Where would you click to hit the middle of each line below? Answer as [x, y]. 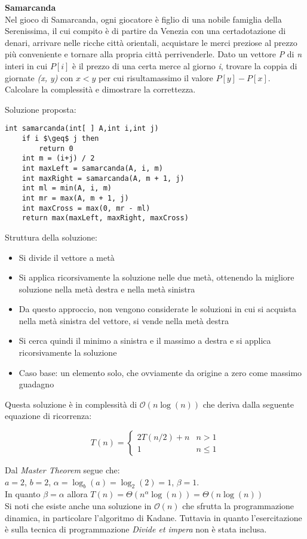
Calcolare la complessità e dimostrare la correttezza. [100, 89]
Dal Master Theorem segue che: [62, 470]
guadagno [36, 384]
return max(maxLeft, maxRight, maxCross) [105, 218]
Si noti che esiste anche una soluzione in [78, 506]
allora [77, 494]
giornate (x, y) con [39, 77]
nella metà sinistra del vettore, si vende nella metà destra [124, 320]
